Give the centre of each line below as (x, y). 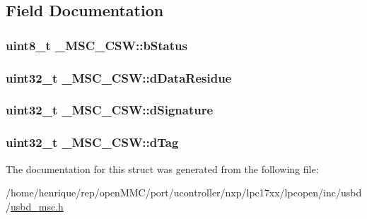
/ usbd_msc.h (35, 206)
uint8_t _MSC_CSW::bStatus (97, 45)
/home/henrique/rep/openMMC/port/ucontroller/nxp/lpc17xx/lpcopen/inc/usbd (184, 193)
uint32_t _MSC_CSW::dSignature (110, 110)
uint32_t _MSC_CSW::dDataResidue (119, 77)
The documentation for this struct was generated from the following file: (162, 168)
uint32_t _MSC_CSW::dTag (92, 142)
